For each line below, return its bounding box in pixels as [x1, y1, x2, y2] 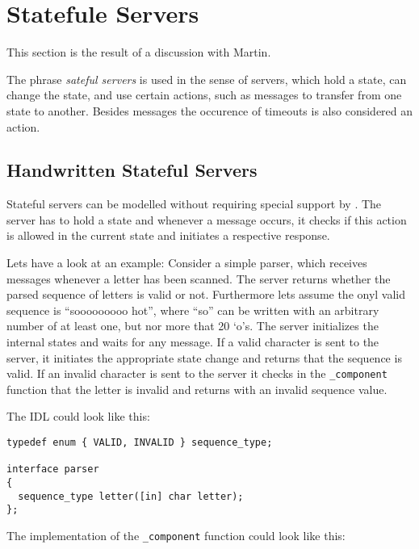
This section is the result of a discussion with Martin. [6, 44, 271, 61]
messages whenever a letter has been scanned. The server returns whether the [6, 270, 391, 287]
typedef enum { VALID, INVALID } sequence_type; [6, 437, 273, 449]
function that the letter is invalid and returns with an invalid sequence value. [6, 380, 388, 397]
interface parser [6, 463, 99, 476]
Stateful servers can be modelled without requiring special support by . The [6, 195, 382, 212]
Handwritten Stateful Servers [6, 157, 258, 182]
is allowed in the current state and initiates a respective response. [6, 227, 330, 244]
